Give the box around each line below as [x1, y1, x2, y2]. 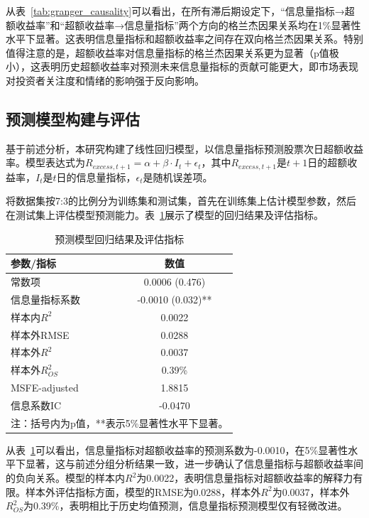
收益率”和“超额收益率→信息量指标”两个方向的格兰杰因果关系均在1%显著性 [15, 17, 361, 32]
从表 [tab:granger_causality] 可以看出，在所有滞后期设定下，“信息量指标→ [6, 4, 345, 18]
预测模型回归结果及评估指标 [55, 231, 184, 246]
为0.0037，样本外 [272, 484, 350, 499]
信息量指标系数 [11, 291, 80, 306]
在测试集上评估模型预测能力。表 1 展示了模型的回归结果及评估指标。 [6, 207, 324, 222]
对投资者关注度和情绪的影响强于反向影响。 [6, 72, 204, 87]
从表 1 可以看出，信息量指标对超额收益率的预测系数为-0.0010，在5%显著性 [6, 442, 348, 457]
